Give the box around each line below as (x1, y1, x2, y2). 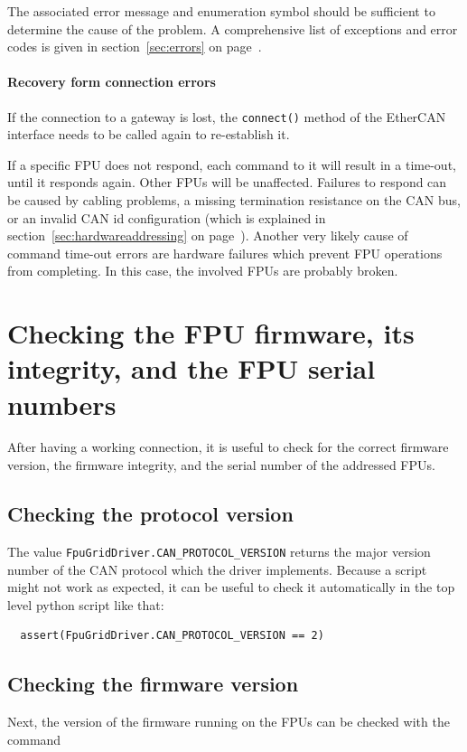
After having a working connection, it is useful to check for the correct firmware (7, 437, 449, 456)
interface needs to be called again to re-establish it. (7, 125, 290, 144)
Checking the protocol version (7, 500, 294, 528)
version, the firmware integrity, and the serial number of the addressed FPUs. (7, 456, 435, 475)
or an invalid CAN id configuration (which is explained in (7, 208, 326, 227)
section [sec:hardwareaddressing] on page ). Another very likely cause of (7, 226, 408, 245)
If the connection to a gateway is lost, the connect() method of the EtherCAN (7, 107, 446, 126)
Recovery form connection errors (7, 72, 216, 91)
